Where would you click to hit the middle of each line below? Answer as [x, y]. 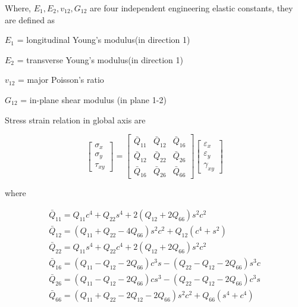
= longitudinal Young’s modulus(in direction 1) [103, 40]
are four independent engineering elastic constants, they [192, 8]
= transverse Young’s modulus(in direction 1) [100, 59]
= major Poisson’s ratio [61, 80]
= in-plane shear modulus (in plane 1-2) [93, 99]
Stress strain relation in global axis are [75, 120]
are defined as [30, 19]
